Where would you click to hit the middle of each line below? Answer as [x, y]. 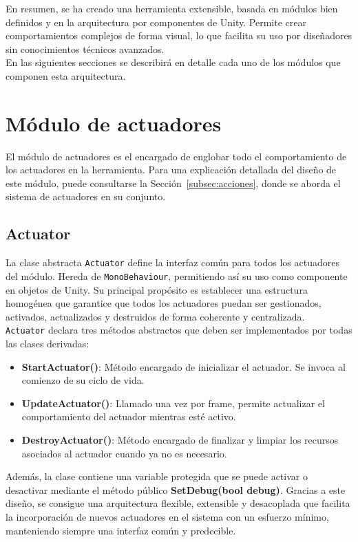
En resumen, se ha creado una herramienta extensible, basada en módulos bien [172, 8]
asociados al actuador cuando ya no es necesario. [124, 453]
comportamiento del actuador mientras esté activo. [129, 416]
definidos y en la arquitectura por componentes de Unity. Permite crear [156, 22]
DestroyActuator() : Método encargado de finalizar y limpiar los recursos [180, 439]
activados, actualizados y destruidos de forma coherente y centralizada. [155, 316]
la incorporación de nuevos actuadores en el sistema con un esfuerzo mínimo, [167, 516]
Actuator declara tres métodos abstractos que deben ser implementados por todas [179, 330]
